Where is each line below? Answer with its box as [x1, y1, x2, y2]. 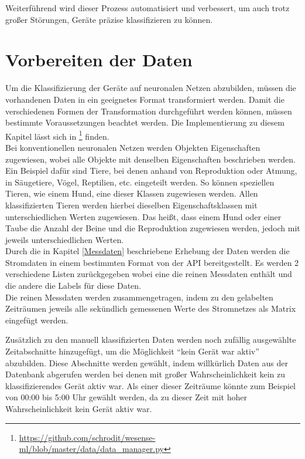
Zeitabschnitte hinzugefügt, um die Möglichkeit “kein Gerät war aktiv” [5, 345, 259, 357]
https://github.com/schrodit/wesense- [19, 431, 156, 443]
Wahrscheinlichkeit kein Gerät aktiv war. [5, 403, 152, 414]
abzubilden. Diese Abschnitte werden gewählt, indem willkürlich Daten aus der [5, 356, 288, 369]
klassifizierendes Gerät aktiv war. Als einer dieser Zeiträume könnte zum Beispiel [5, 379, 296, 392]
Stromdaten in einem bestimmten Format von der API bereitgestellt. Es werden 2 [5, 256, 299, 268]
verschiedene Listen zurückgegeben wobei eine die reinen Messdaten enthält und [5, 268, 292, 280]
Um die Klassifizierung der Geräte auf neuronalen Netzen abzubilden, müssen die [5, 82, 296, 94]
